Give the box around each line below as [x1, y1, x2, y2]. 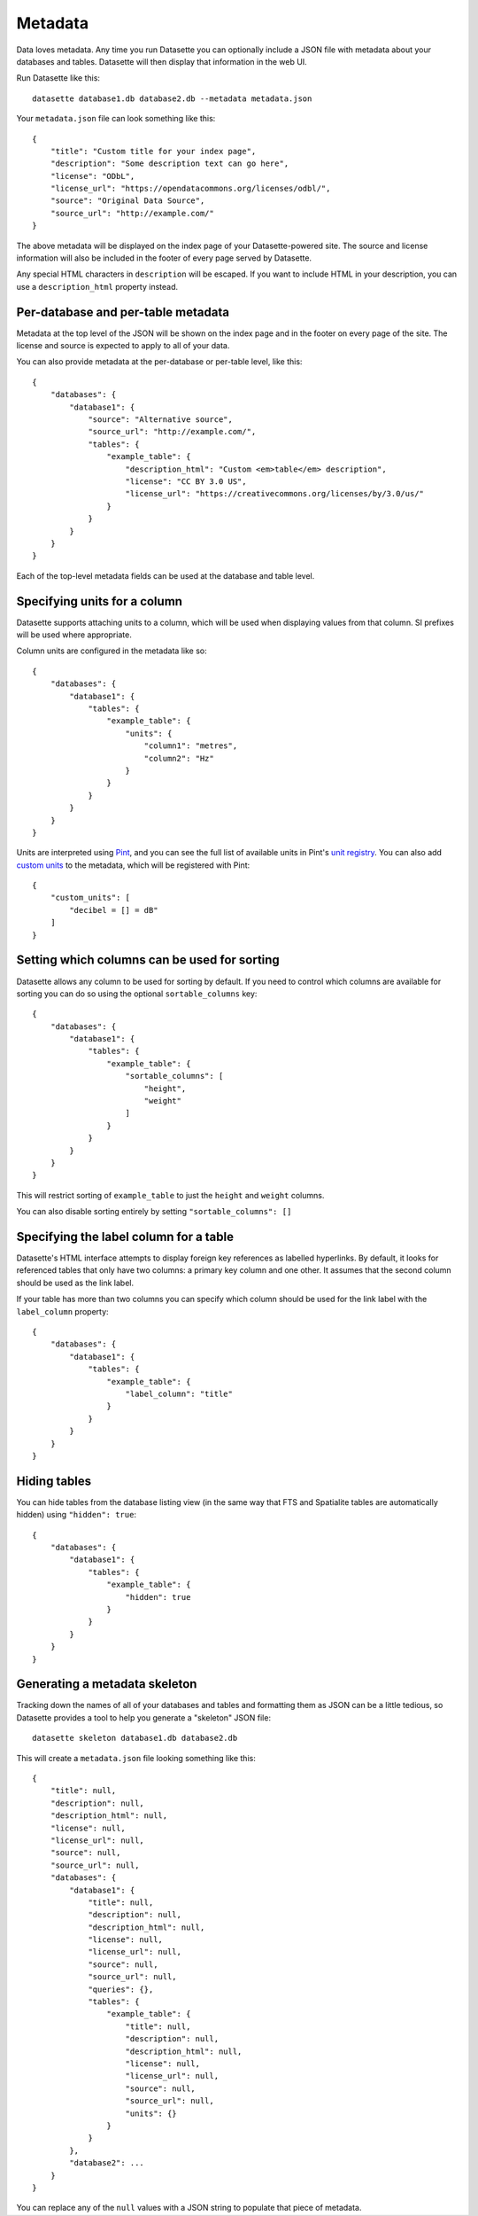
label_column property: [16, 1306, 110, 1316]
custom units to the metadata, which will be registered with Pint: [16, 860, 251, 870]
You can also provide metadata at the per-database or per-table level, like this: [16, 356, 303, 367]
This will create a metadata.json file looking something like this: [16, 1752, 256, 1763]
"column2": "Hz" [143, 753, 214, 763]
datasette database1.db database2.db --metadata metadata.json [32, 93, 312, 104]
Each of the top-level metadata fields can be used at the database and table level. [16, 570, 315, 581]
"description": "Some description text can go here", [50, 159, 289, 168]
